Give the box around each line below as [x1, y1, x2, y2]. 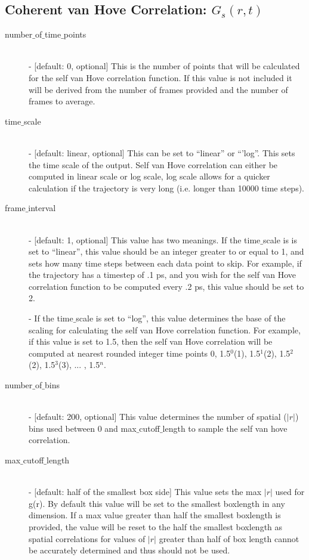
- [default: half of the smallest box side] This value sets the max [29, 485, 262, 498]
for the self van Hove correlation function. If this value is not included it [29, 71, 292, 83]
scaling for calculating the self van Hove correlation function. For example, [29, 323, 301, 336]
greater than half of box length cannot [159, 532, 299, 544]
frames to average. [29, 95, 95, 107]
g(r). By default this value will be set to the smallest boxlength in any [29, 497, 285, 509]
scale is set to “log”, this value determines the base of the [76, 312, 286, 324]
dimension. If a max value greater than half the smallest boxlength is [29, 509, 281, 521]
